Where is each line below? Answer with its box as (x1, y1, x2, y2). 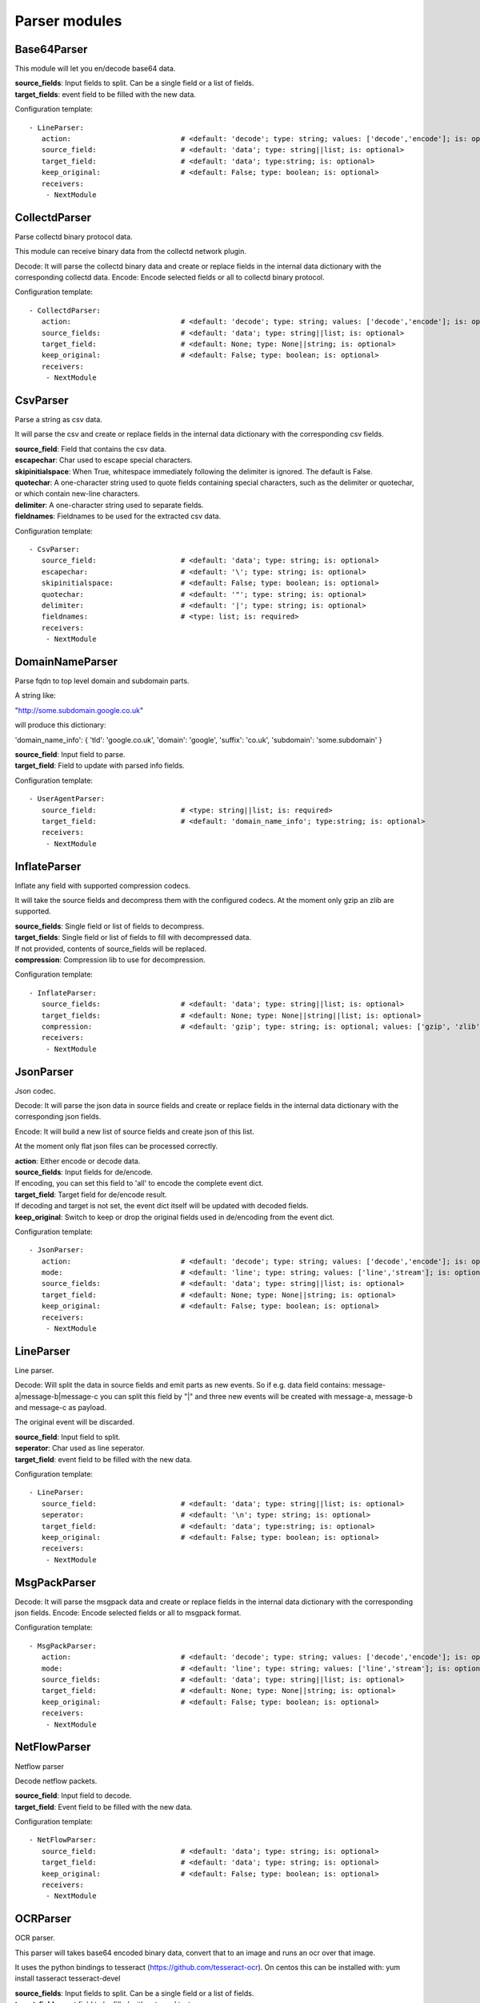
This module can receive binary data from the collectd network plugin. (14, 247, 247, 256)
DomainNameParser (14, 655, 118, 668)
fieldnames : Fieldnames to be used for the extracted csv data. (14, 511, 222, 521)
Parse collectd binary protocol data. (14, 232, 133, 241)
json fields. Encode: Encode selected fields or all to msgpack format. (14, 1608, 242, 1618)
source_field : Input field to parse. (14, 749, 126, 759)
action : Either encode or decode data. (14, 1156, 141, 1166)
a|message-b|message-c (14, 1391, 99, 1401)
